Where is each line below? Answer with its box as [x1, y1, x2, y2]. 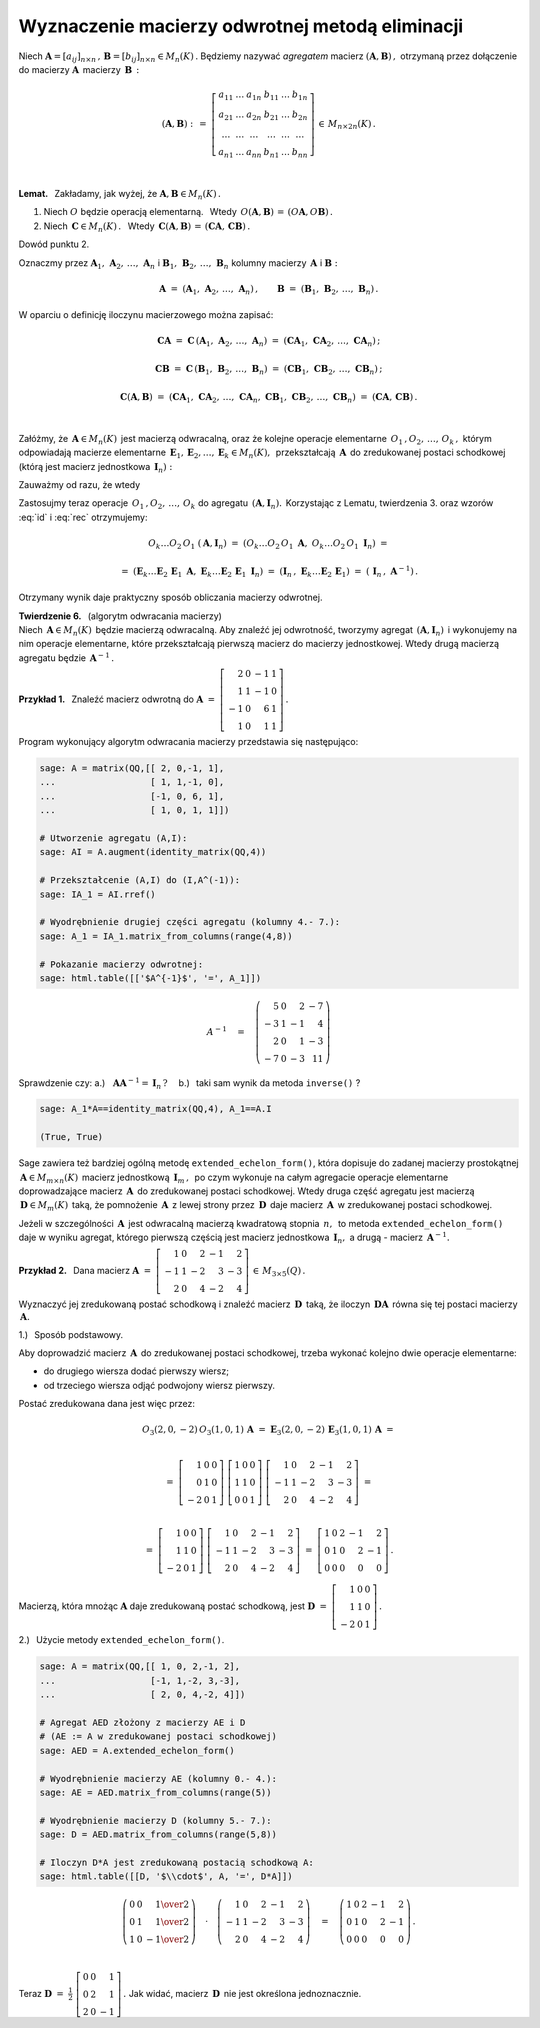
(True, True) [39, 1131, 104, 1143]
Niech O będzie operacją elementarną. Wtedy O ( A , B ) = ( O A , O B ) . [43, 206, 334, 218]
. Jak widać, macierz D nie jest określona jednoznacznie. [123, 1987, 362, 1999]
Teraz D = [18, 1987, 65, 1999]
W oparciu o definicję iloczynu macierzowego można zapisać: [18, 309, 274, 321]
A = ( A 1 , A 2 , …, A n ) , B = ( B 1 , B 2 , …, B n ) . [158, 283, 379, 297]
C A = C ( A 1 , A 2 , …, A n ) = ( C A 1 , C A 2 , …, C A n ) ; [156, 335, 381, 349]
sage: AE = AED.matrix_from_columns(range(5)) [39, 1786, 272, 1798]
